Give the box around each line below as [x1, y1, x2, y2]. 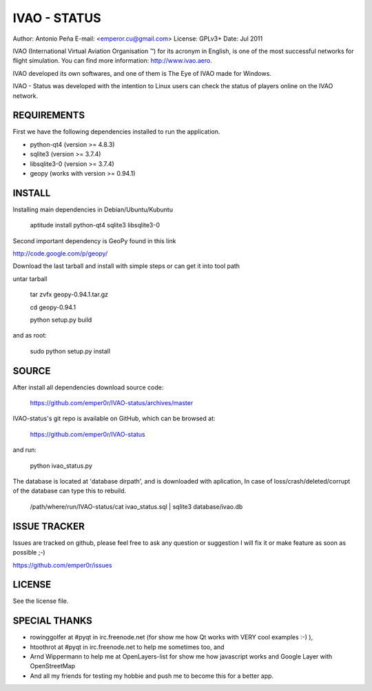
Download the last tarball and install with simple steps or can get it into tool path [12, 262, 240, 270]
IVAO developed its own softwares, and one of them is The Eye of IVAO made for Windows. [12, 69, 272, 77]
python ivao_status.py [30, 462, 93, 470]
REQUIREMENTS [12, 110, 85, 121]
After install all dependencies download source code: [12, 383, 164, 391]
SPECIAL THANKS [12, 615, 93, 627]
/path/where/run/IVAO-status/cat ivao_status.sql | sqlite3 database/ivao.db [30, 502, 243, 510]
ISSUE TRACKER [12, 520, 85, 532]
